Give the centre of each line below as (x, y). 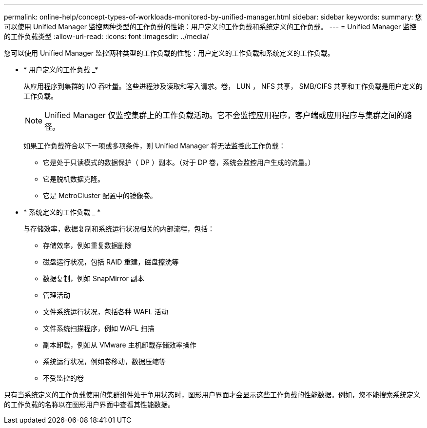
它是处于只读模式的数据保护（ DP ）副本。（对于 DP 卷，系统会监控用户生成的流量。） (179, 162)
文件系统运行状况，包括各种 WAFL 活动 (106, 312)
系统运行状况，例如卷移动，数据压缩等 (104, 361)
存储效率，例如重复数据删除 (87, 245)
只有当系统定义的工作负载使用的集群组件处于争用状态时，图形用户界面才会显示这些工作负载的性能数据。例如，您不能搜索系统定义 (212, 395)
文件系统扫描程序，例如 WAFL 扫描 (99, 328)
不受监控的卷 (63, 378)
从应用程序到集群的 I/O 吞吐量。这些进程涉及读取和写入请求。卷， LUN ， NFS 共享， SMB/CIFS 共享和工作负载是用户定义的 (223, 86)
